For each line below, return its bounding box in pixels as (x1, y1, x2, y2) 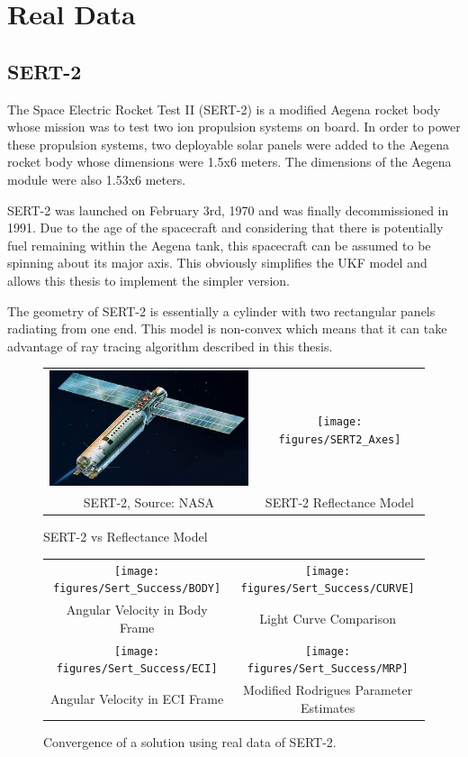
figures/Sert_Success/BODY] (53, 582, 221, 596)
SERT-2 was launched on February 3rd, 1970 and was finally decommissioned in (7, 200, 449, 219)
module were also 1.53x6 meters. (7, 169, 186, 188)
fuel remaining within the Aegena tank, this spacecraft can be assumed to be (7, 235, 431, 254)
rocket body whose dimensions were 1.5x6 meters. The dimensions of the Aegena (7, 152, 452, 171)
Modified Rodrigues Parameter (243, 680, 413, 699)
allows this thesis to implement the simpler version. (7, 270, 290, 289)
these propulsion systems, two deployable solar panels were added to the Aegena (7, 134, 449, 153)
